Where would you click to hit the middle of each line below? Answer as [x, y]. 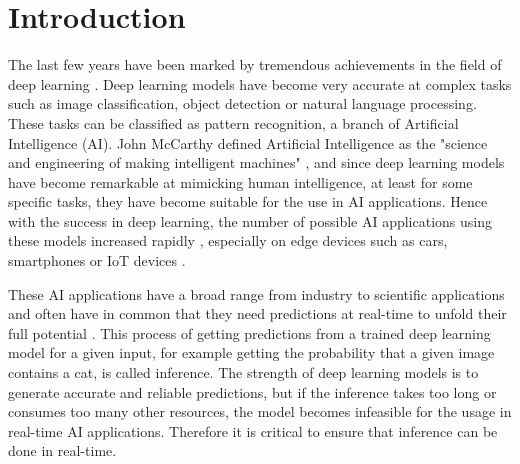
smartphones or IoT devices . [97, 260]
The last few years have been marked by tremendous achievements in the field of [255, 64]
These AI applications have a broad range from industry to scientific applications [256, 293]
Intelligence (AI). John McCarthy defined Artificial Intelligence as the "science [248, 142]
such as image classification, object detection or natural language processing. [242, 103]
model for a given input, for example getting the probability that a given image [251, 352]
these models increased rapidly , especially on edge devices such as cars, [228, 240]
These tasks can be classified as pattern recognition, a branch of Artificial [233, 122]
